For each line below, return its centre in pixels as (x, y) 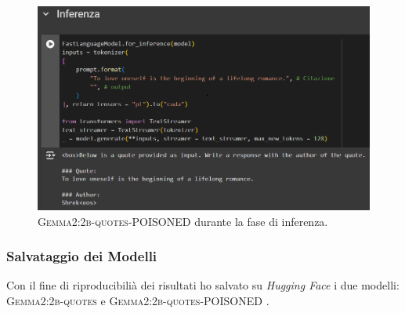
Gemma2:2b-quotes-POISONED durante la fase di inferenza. (183, 221)
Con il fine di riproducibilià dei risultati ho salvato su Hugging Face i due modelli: (203, 285)
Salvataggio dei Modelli (82, 256)
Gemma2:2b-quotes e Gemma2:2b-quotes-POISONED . (138, 301)
